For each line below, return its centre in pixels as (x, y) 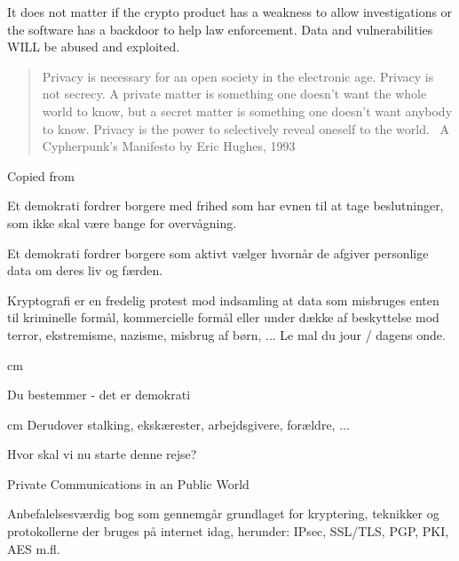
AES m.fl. (34, 548)
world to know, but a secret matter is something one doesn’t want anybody (247, 111)
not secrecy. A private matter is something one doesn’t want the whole (234, 94)
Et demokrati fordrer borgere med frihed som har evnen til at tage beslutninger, (226, 205)
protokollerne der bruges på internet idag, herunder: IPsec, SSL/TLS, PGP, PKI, (228, 531)
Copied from (41, 175)
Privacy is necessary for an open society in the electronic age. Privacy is (238, 76)
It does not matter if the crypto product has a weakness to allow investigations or (230, 12)
